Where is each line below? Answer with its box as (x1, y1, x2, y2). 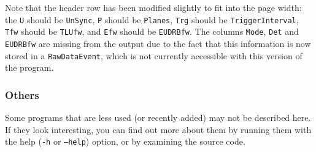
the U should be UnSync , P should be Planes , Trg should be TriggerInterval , (5, 13, 299, 26)
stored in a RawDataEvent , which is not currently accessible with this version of (5, 49, 303, 62)
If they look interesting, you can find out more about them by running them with (5, 123, 312, 136)
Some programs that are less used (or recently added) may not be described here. (5, 111, 311, 124)
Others (5, 87, 39, 102)
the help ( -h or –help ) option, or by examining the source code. (5, 135, 245, 148)
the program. (5, 61, 54, 74)
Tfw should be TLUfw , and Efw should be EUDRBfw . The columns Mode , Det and (5, 25, 299, 38)
